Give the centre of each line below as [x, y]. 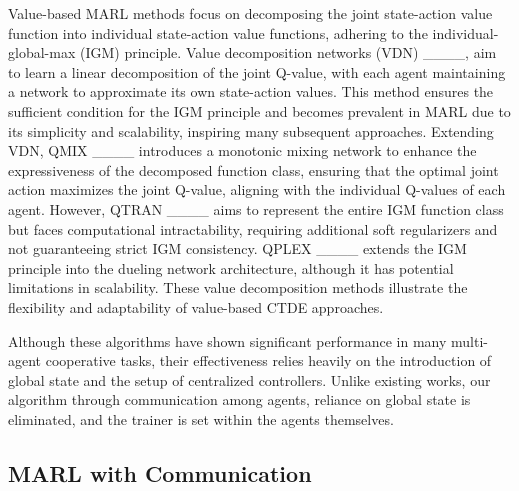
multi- [469, 340]
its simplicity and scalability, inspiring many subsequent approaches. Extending [251, 130]
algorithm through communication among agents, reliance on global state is [239, 399]
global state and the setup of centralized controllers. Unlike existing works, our [249, 379]
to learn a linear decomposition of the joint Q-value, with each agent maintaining [257, 71]
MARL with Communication [160, 472]
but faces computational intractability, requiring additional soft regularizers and [253, 228]
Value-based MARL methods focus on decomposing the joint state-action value [250, 13]
